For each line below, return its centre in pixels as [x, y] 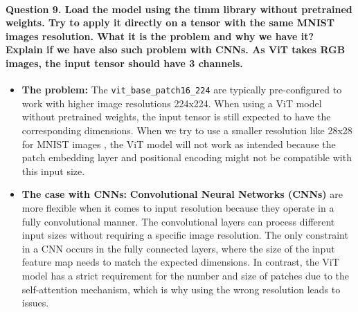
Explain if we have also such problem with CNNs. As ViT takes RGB [176, 49]
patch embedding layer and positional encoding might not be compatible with [187, 157]
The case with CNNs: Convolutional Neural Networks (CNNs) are [182, 194]
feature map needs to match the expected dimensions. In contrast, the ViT [180, 262]
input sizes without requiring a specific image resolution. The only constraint [185, 235]
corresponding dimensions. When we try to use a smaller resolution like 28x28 [187, 130]
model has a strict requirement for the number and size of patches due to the [185, 275]
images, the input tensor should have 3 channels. [124, 63]
